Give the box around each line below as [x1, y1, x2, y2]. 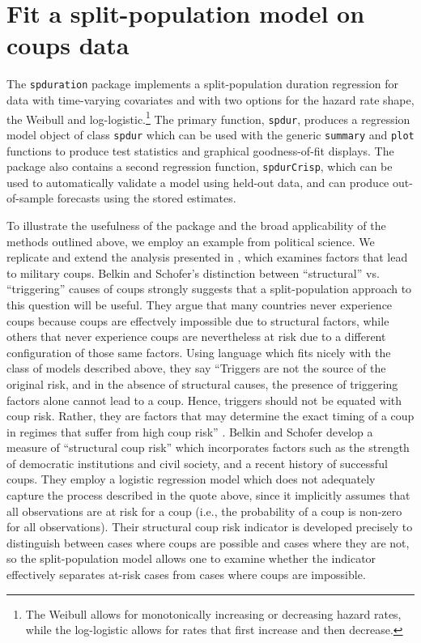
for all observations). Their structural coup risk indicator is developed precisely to [6, 518, 413, 535]
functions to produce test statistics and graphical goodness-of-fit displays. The [6, 142, 394, 159]
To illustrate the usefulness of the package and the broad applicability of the [6, 216, 386, 233]
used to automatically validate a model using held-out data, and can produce [6, 173, 389, 190]
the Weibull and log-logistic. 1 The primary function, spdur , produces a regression [6, 108, 410, 127]
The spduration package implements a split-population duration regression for [6, 75, 398, 92]
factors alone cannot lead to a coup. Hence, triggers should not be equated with [6, 391, 402, 408]
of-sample [6, 189, 54, 207]
